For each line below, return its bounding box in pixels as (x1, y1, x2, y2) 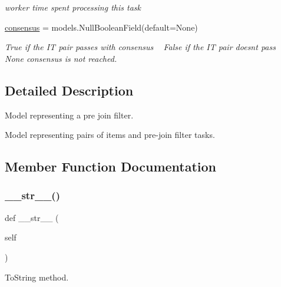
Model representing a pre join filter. (5, 108, 134, 121)
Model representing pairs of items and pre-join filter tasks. (5, 128, 215, 141)
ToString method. (5, 270, 69, 283)
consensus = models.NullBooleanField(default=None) (5, 21, 198, 33)
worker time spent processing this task (5, 1, 141, 13)
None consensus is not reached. (5, 52, 117, 64)
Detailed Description (5, 81, 134, 99)
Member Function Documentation (5, 157, 217, 176)
